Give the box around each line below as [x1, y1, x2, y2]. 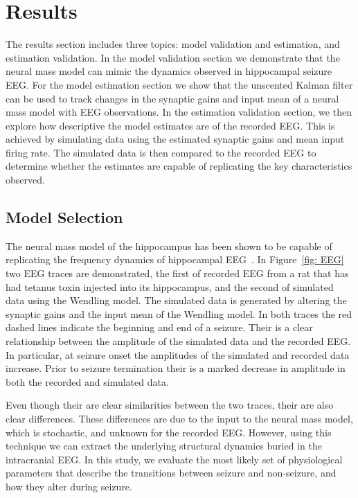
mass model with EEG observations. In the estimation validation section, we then [6, 105, 352, 119]
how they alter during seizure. [6, 479, 132, 493]
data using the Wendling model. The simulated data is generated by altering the [6, 293, 347, 308]
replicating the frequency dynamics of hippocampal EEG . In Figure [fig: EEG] [6, 252, 344, 267]
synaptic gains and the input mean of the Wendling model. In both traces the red [6, 306, 352, 321]
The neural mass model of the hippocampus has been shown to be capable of [6, 238, 332, 253]
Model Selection [6, 206, 123, 228]
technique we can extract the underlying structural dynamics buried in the [6, 438, 322, 453]
